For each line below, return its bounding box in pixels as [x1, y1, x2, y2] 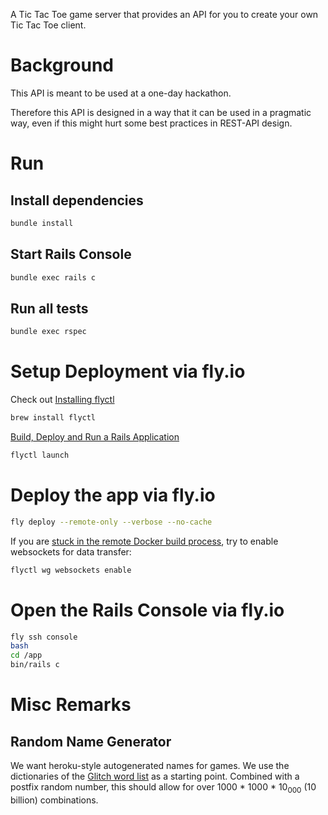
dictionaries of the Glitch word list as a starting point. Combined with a [10, 770, 300, 782]
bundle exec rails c [10, 272, 97, 283]
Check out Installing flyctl [10, 394, 115, 406]
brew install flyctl [10, 413, 97, 423]
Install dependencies [10, 192, 144, 209]
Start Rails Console [10, 246, 132, 263]
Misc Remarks [10, 694, 132, 716]
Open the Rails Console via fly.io [10, 599, 285, 621]
